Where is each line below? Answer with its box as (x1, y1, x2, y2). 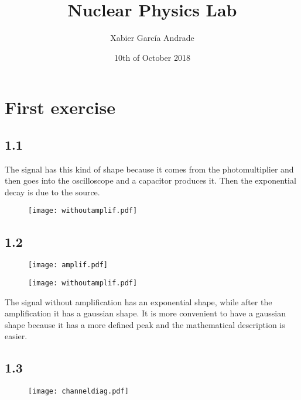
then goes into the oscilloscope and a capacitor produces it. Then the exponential (5, 174, 296, 187)
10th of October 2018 (114, 51, 190, 63)
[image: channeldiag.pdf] (28, 387, 129, 396)
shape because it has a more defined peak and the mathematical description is (5, 318, 285, 330)
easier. (5, 330, 28, 342)
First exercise (5, 95, 115, 119)
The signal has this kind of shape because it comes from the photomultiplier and (5, 163, 294, 175)
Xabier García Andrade (110, 32, 194, 44)
